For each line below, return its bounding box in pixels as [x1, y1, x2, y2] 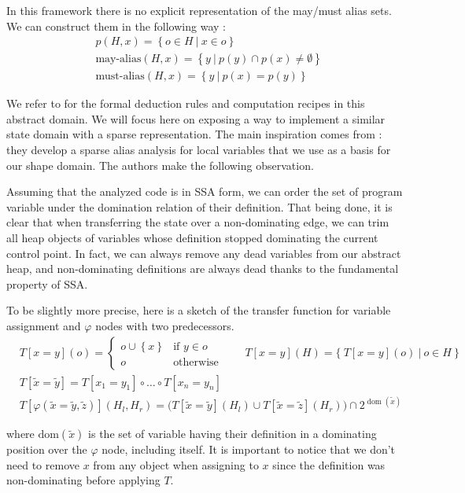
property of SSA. [6, 275, 88, 292]
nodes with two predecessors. [95, 318, 234, 333]
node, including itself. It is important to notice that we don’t [101, 441, 396, 458]
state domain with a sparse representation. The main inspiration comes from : [6, 126, 382, 142]
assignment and [6, 318, 81, 333]
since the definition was [272, 456, 386, 473]
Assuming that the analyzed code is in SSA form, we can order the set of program [6, 183, 403, 200]
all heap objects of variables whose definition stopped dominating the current [6, 230, 378, 246]
